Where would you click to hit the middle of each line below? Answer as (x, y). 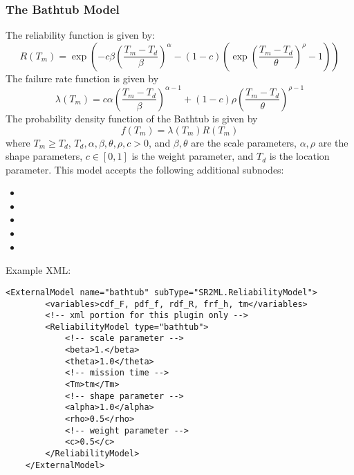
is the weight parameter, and (193, 156)
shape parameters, (44, 156)
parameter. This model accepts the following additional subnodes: (145, 169)
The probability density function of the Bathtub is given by (132, 118)
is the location (299, 156)
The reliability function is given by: (80, 35)
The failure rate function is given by (82, 78)
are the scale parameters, (244, 142)
